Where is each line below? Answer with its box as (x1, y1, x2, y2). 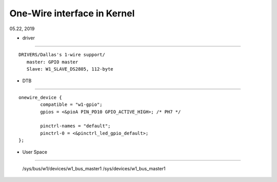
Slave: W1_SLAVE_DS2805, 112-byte (26, 66, 114, 72)
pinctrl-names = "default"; (40, 123, 111, 129)
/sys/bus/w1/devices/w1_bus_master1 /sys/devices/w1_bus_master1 (22, 166, 166, 172)
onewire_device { (18, 95, 62, 100)
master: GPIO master (26, 59, 78, 65)
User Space (22, 149, 47, 155)
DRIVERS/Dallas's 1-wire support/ (18, 52, 105, 58)
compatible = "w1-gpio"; (40, 102, 103, 107)
